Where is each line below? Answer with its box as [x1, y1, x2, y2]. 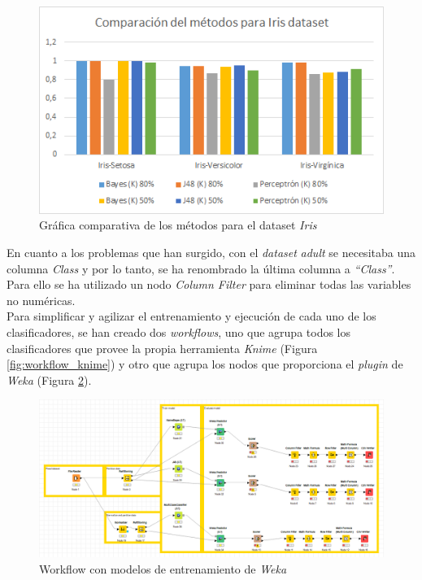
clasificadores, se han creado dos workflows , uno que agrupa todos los [7, 323, 351, 340]
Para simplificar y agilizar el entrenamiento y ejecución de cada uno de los [7, 307, 376, 325]
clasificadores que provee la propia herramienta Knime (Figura [7, 339, 318, 356]
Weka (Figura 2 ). [7, 371, 92, 388]
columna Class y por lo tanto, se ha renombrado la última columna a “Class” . [7, 259, 395, 277]
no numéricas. [7, 291, 76, 308]
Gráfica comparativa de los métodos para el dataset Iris [39, 216, 317, 233]
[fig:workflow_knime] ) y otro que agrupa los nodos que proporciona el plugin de [7, 355, 403, 373]
